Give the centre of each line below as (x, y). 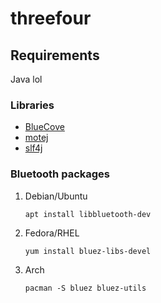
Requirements (55, 55)
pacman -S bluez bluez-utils (85, 288)
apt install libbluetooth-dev (88, 214)
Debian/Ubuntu (56, 196)
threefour (51, 18)
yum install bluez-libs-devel (88, 251)
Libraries (32, 105)
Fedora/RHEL (52, 233)
